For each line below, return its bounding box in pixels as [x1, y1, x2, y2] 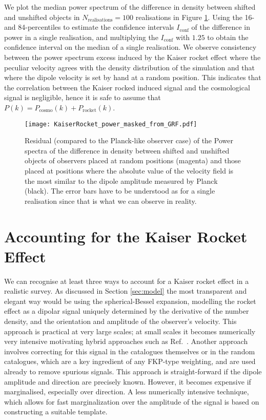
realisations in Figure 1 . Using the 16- [135, 11, 255, 22]
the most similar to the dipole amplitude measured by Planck [25, 175, 218, 186]
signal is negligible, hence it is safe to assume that [4, 92, 161, 103]
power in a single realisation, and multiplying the [4, 31, 158, 42]
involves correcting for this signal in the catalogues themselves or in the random [4, 346, 255, 356]
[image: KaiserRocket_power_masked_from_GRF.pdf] [25, 120, 197, 128]
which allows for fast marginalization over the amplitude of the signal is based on [4, 396, 259, 407]
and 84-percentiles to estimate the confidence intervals [4, 22, 174, 32]
